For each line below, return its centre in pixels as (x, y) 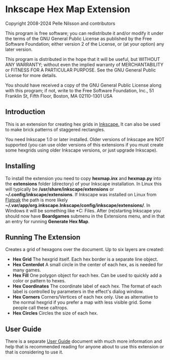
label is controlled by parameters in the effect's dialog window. (78, 292)
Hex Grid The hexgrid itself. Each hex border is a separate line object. (85, 259)
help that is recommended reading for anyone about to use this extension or (85, 347)
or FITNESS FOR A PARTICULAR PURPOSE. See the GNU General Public (81, 70)
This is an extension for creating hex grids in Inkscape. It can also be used (83, 124)
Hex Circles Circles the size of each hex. (55, 313)
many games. (27, 270)
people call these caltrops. (40, 308)
